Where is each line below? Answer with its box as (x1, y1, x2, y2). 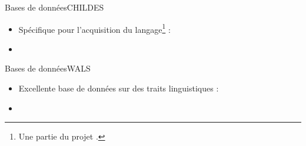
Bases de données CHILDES (5, 1, 104, 13)
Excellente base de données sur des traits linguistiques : (18, 82, 219, 94)
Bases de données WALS (5, 62, 91, 74)
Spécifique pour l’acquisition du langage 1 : (18, 21, 171, 35)
